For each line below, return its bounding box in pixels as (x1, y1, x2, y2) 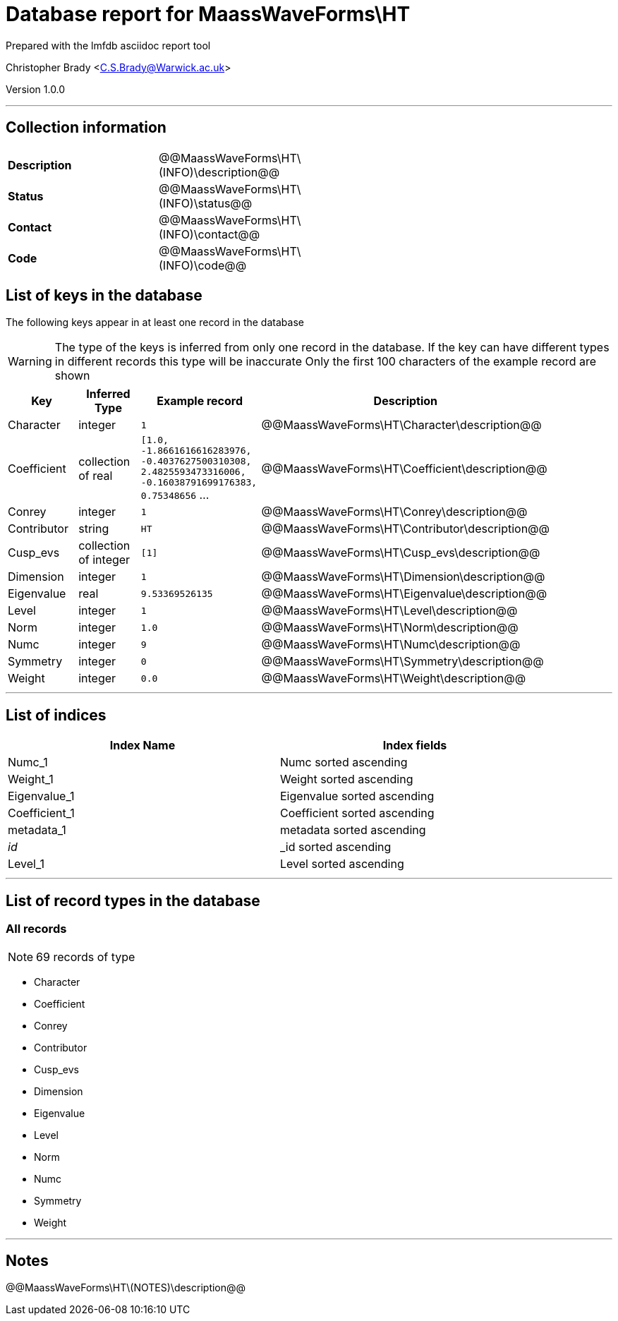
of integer (78, 553, 131, 567)
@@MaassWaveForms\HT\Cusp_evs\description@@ (261, 545, 540, 560)
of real (78, 468, 113, 483)
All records (6, 922, 67, 936)
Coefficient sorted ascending (280, 806, 435, 821)
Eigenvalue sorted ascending (280, 789, 435, 804)
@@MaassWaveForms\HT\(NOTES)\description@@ (6, 1281, 246, 1294)
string (78, 521, 109, 536)
